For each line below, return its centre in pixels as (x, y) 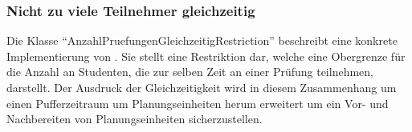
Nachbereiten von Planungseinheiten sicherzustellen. (135, 119)
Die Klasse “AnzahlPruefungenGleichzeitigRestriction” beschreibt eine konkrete (202, 40)
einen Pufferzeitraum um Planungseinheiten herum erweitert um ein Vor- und (198, 103)
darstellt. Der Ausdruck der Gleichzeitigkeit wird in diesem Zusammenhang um (202, 87)
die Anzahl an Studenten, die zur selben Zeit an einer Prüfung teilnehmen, (190, 72)
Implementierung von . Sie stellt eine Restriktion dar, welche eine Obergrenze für (206, 56)
